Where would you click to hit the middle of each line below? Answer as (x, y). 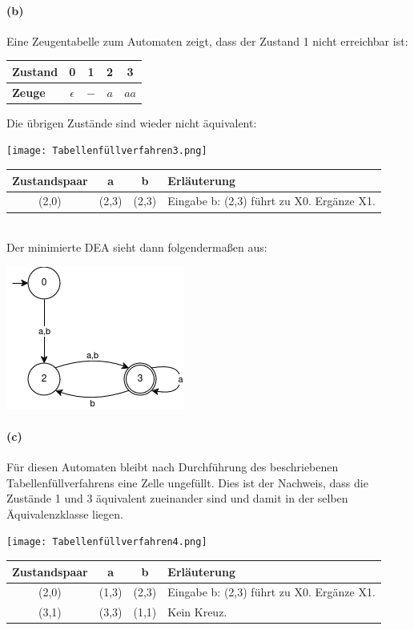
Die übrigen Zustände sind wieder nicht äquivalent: (132, 122)
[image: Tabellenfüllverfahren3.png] (107, 151)
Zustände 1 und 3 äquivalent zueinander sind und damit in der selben (177, 498)
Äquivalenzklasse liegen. (65, 513)
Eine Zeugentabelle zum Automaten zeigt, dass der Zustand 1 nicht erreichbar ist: (207, 40)
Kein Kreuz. (197, 612)
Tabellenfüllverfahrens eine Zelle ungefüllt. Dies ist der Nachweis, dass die (187, 482)
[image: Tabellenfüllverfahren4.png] (107, 542)
